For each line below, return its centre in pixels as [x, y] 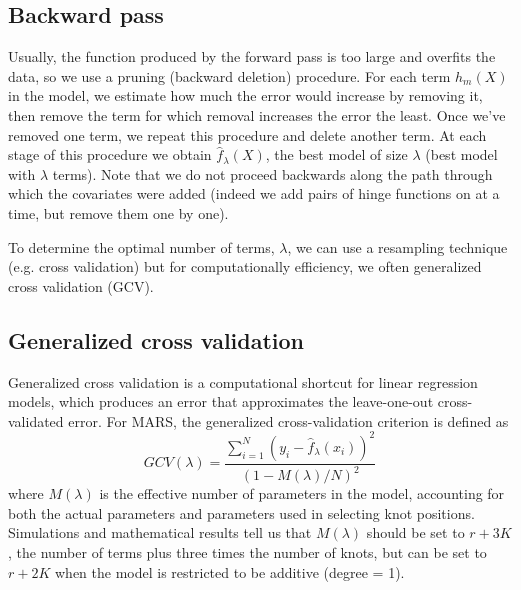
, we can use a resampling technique [397, 246]
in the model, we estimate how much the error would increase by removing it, [245, 95]
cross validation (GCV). [81, 285]
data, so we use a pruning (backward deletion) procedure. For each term [229, 75]
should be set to [415, 532]
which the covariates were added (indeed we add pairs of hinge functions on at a [254, 193]
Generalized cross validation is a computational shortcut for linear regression [243, 381]
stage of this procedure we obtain [110, 154]
